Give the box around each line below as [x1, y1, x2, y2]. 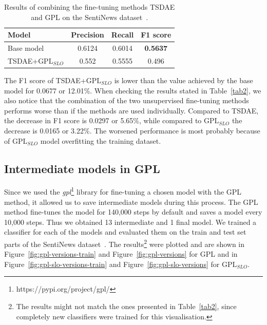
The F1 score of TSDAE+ [4, 74, 86, 85]
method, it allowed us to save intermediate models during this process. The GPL [4, 196, 258, 207]
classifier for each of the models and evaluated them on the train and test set [4, 226, 246, 237]
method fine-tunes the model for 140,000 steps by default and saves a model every [4, 206, 262, 217]
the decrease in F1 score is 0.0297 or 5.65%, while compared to [4, 115, 202, 126]
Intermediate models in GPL [4, 160, 160, 176]
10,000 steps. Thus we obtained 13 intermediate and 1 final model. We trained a [4, 216, 257, 227]
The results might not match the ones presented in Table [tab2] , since [16, 300, 237, 311]
